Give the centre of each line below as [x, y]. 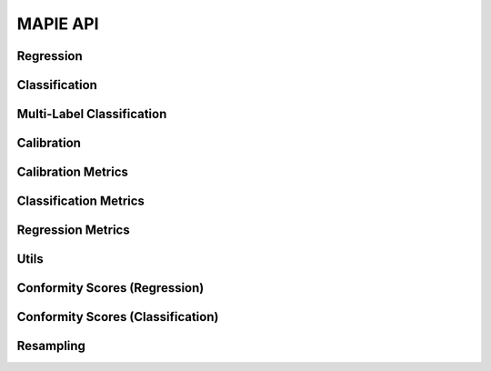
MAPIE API [58, 24]
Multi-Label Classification [92, 114]
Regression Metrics [74, 231]
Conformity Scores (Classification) [118, 317]
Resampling [51, 346]
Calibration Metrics [73, 172]
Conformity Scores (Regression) [110, 288]
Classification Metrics [81, 201]
